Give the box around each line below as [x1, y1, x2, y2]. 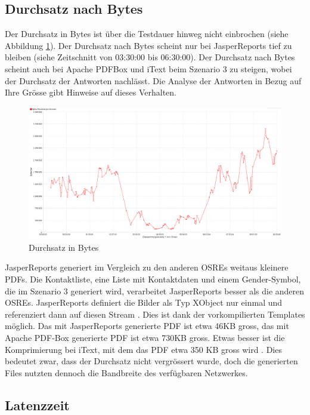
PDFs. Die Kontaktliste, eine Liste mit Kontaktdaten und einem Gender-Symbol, [5, 273, 301, 285]
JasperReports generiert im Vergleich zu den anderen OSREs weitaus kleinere [5, 261, 289, 273]
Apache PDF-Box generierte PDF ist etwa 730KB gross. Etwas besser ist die [5, 331, 285, 344]
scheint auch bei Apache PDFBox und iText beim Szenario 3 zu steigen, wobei [5, 62, 292, 75]
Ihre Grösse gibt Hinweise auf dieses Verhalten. [5, 86, 176, 99]
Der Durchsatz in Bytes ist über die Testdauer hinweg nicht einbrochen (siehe [5, 27, 289, 40]
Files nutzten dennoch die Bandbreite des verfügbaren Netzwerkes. [5, 366, 248, 379]
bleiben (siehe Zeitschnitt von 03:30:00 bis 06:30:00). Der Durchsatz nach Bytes [5, 51, 295, 63]
